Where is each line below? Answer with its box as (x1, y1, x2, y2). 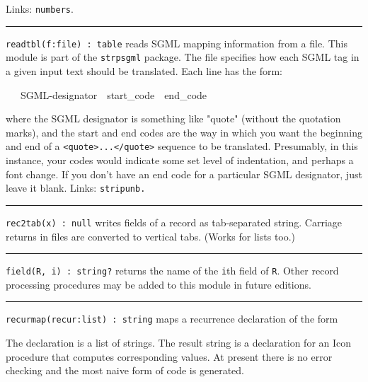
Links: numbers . (6, 1, 74, 16)
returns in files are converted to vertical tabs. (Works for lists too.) (6, 228, 296, 243)
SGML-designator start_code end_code (20, 87, 207, 102)
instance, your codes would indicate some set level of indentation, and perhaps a (6, 153, 354, 167)
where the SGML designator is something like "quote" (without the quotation (6, 111, 341, 126)
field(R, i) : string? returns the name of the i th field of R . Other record (6, 263, 339, 278)
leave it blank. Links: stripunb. (6, 180, 146, 195)
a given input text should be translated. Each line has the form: (6, 63, 282, 78)
